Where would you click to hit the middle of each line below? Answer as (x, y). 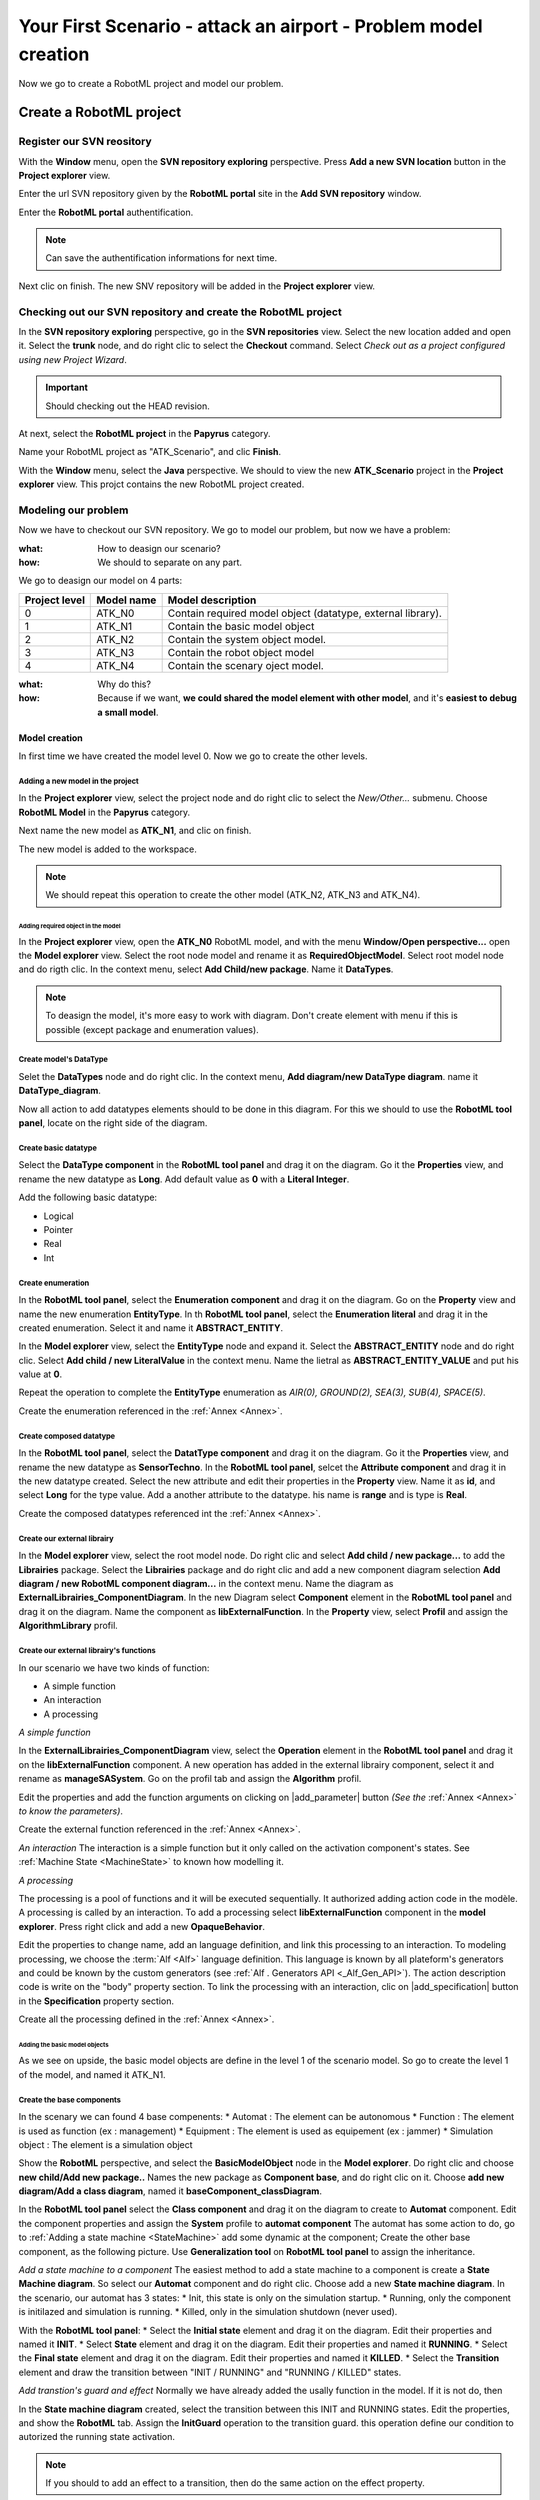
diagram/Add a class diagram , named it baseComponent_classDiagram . (170, 2191)
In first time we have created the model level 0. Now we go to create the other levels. (193, 756)
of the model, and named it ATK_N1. (92, 2074)
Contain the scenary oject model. (245, 665)
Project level (54, 600)
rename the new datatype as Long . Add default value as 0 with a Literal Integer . (184, 1179)
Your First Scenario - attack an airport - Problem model (250, 26)
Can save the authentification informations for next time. (161, 258)
